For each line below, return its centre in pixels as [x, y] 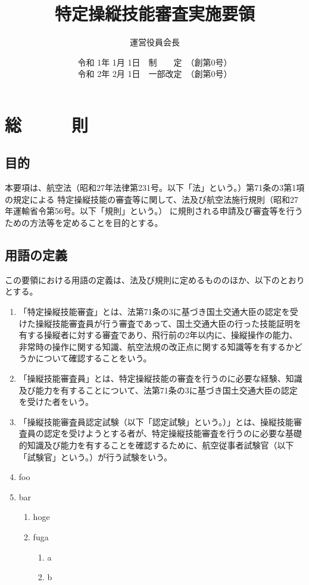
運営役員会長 [155, 42]
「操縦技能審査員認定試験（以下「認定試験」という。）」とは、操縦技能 [156, 421]
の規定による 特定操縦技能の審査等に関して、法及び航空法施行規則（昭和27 [152, 199]
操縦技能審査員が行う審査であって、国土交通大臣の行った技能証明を [168, 323]
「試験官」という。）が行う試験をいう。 [96, 456]
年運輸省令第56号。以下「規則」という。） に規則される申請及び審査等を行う [154, 211]
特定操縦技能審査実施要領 [154, 13]
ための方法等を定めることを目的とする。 [84, 223]
